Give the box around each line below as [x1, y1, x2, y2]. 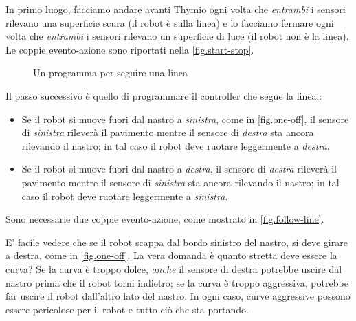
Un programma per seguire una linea [33, 65, 188, 80]
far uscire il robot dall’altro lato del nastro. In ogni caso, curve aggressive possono [5, 289, 351, 303]
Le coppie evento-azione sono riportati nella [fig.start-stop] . [5, 42, 254, 56]
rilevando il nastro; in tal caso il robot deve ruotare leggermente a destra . [21, 138, 330, 153]
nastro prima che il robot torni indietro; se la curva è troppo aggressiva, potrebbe [5, 275, 348, 289]
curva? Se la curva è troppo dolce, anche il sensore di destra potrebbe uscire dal [5, 261, 342, 276]
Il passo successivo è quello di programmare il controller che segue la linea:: [5, 88, 322, 102]
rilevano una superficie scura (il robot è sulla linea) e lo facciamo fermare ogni [5, 15, 334, 30]
